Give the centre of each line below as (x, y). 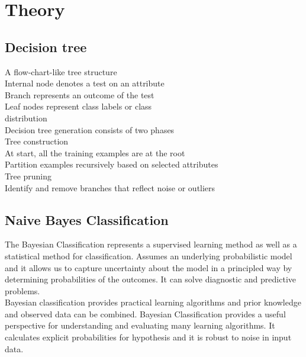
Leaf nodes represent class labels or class (78, 106)
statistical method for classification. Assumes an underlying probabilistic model (149, 255)
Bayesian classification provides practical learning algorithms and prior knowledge (153, 302)
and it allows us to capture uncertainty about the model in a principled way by (149, 267)
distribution (26, 118)
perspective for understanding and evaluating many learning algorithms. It (140, 325)
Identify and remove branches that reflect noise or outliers (110, 187)
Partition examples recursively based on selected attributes (112, 164)
